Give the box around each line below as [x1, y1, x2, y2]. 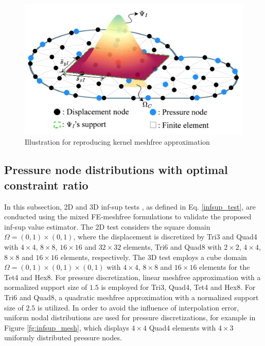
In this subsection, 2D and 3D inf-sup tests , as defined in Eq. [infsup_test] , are [4, 201, 256, 212]
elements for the [199, 262, 250, 272]
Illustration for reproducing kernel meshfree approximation [25, 136, 210, 147]
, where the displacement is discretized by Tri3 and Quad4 [73, 231, 257, 242]
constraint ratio [4, 177, 89, 193]
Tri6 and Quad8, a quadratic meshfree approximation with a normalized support [4, 291, 259, 302]
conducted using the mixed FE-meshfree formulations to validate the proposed [4, 211, 252, 222]
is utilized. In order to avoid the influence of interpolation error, [38, 302, 239, 313]
